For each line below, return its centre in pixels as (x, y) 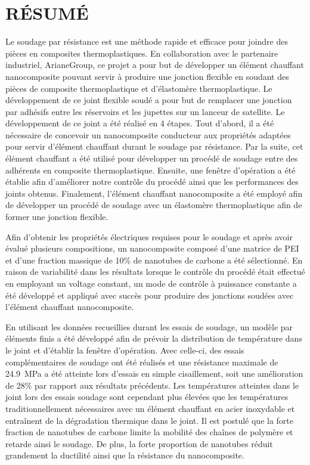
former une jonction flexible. (57, 217)
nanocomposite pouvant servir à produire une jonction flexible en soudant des (147, 76)
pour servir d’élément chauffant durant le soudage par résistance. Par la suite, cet (154, 146)
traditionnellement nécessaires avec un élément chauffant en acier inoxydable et (150, 408)
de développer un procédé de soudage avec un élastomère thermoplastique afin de (154, 205)
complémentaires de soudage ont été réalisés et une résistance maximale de (142, 362)
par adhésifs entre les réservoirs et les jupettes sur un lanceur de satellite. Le (145, 111)
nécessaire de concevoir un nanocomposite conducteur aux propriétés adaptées (148, 134)
